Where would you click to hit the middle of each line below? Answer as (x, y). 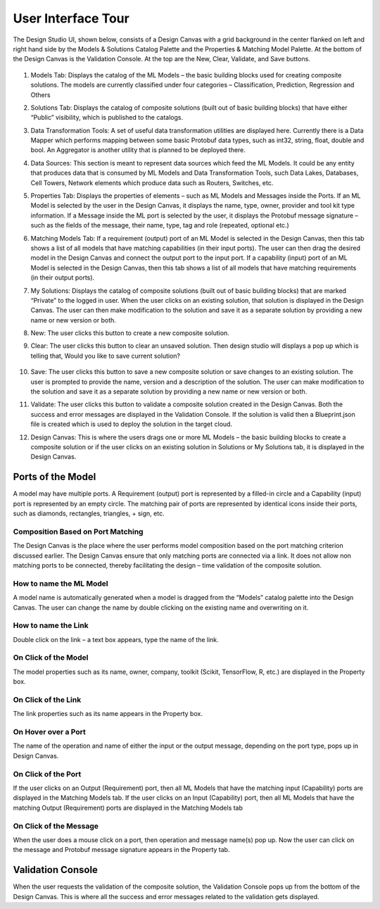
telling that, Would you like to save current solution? (106, 356)
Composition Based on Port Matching (78, 532)
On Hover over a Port (49, 732)
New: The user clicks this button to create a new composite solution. (130, 333)
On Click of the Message (56, 826)
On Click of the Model (51, 658)
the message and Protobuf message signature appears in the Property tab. (121, 850)
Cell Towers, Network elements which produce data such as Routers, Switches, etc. (152, 182)
